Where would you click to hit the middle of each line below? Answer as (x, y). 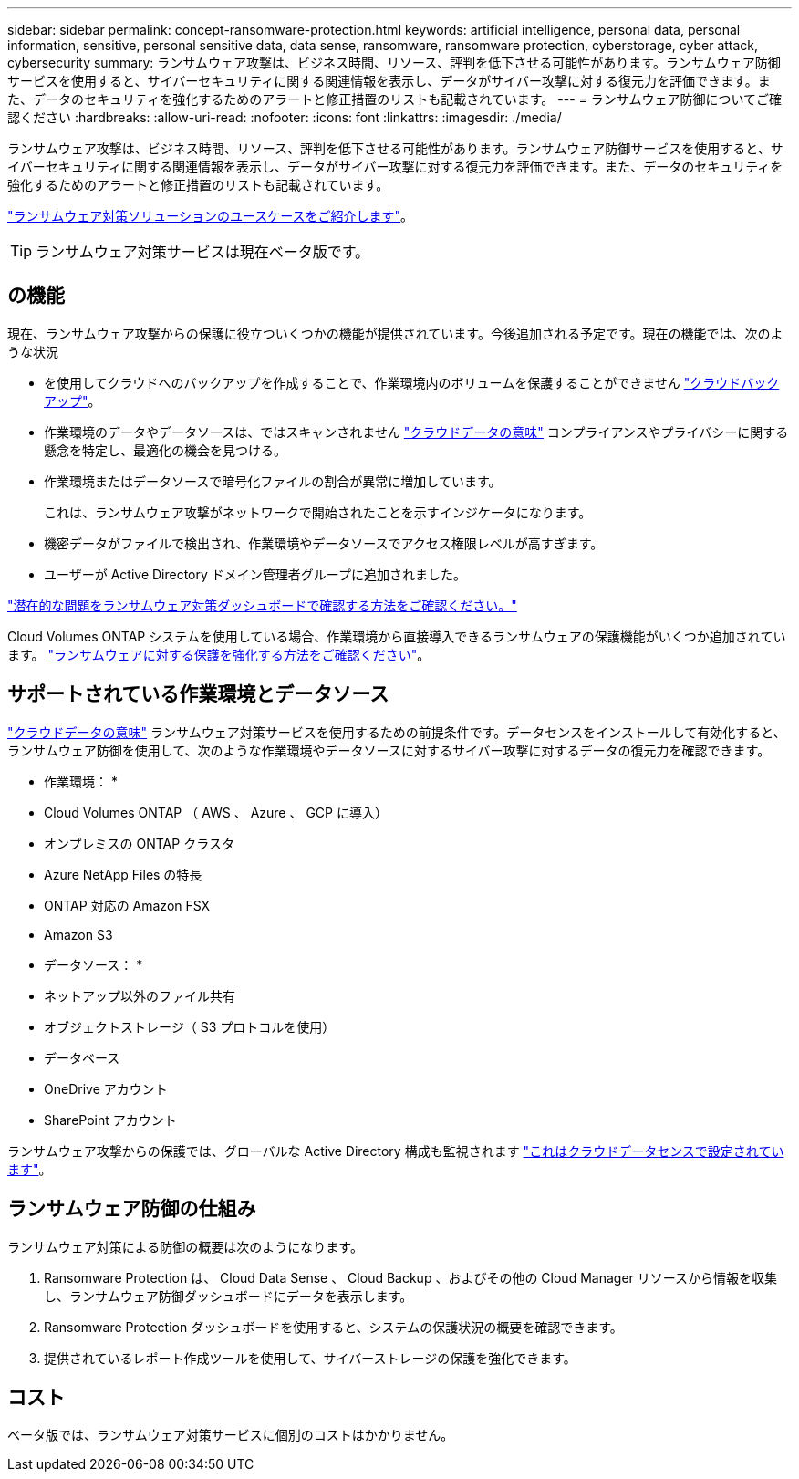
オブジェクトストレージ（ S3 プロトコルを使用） (190, 1026)
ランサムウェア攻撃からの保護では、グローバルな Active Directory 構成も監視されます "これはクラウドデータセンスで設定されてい (396, 1151)
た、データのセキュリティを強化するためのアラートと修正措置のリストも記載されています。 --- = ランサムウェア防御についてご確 (395, 99)
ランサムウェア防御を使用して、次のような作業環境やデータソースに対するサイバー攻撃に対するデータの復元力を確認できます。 (389, 750)
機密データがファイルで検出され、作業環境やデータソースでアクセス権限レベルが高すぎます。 (324, 543)
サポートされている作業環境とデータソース (198, 694)
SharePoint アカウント (110, 1120)
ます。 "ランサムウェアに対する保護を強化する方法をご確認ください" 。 (219, 654)
